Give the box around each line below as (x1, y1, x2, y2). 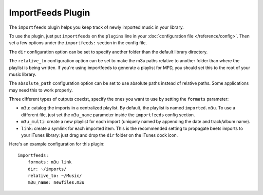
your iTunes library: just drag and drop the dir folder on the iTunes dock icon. (21, 132, 178, 138)
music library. (9, 71, 37, 77)
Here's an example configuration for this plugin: (9, 141, 105, 147)
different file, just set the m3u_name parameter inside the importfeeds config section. (21, 112, 195, 118)
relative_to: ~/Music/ (27, 173, 82, 178)
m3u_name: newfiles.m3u (27, 180, 85, 185)
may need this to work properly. (9, 87, 73, 93)
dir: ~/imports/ (27, 166, 67, 172)
